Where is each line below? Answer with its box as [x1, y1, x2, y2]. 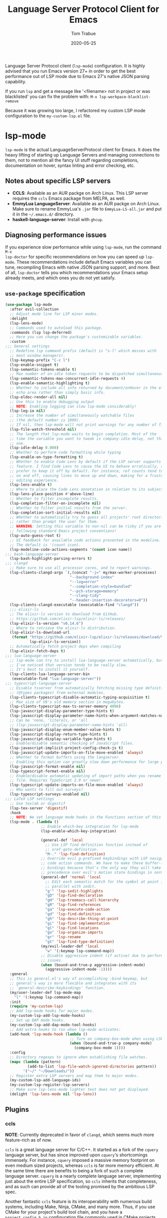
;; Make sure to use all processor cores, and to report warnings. [9, 565, 153, 571]
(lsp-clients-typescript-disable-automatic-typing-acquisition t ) [9, 694, 150, 700]
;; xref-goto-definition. [45, 847, 99, 852]
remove [5, 98, 19, 104]
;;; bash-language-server [5, 551, 59, 557]
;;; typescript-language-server [5, 681, 72, 686]
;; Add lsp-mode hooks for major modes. [9, 1008, 94, 1014]
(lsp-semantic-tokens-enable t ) [9, 367, 77, 372]
